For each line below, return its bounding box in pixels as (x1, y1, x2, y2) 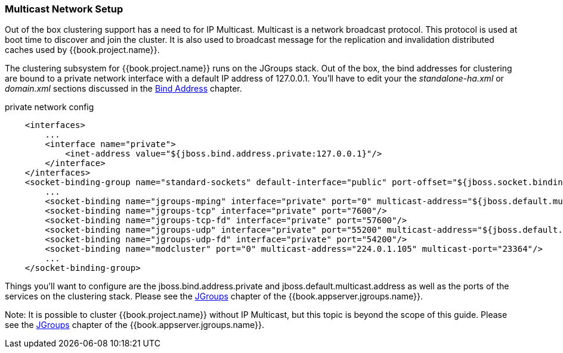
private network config (5, 102, 94, 113)
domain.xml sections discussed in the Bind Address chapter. (5, 83, 242, 94)
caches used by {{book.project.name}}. (5, 45, 160, 55)
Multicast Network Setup (5, 3, 123, 15)
